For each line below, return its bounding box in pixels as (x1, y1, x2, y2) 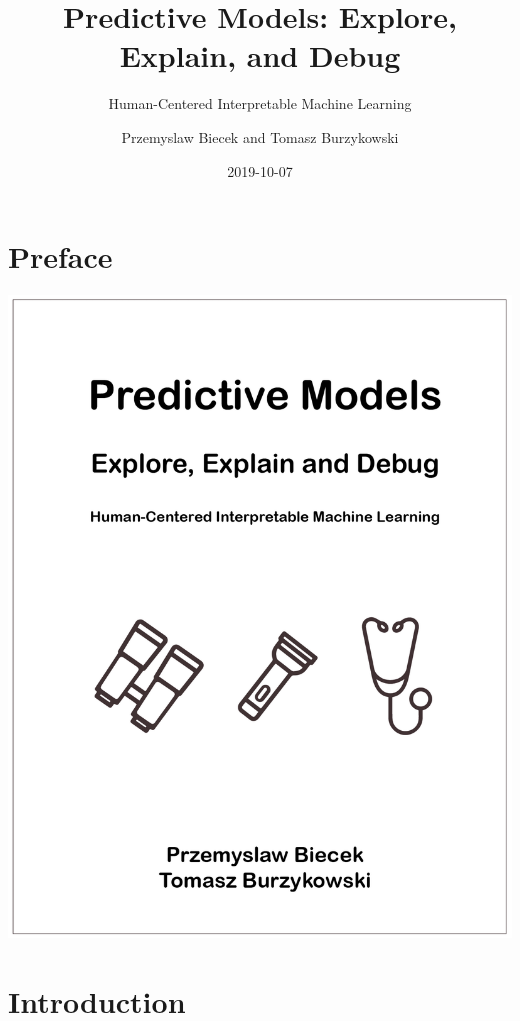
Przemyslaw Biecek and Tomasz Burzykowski (121, 126, 399, 147)
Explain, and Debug (119, 35, 401, 76)
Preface (8, 236, 113, 277)
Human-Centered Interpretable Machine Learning (108, 93, 412, 114)
